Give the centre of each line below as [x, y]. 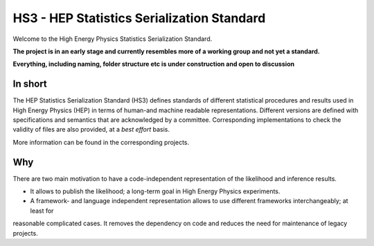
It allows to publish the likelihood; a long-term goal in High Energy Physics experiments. [155, 191]
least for [42, 211]
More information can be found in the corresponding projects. [101, 142]
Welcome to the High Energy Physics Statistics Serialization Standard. [113, 39]
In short [30, 84]
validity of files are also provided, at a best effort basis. [91, 130]
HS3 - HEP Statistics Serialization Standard [139, 18]
